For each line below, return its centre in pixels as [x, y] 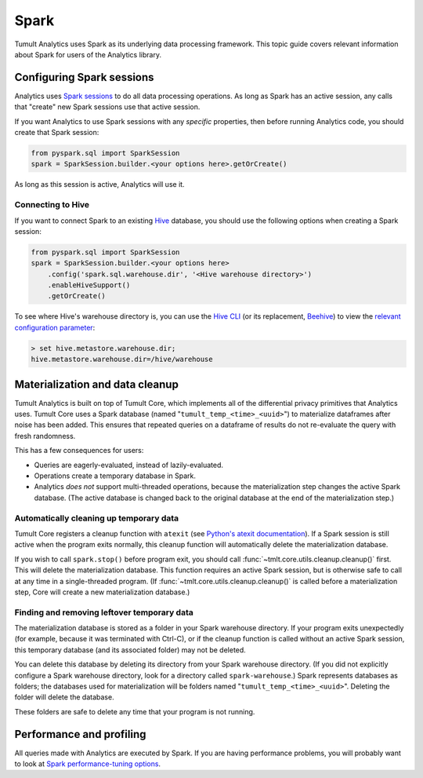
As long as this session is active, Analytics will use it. [99, 184]
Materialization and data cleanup [97, 384]
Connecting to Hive [52, 205]
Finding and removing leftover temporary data [104, 612]
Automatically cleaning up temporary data [97, 518]
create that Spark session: [57, 133]
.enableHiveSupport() [89, 285]
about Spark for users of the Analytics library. [88, 54]
